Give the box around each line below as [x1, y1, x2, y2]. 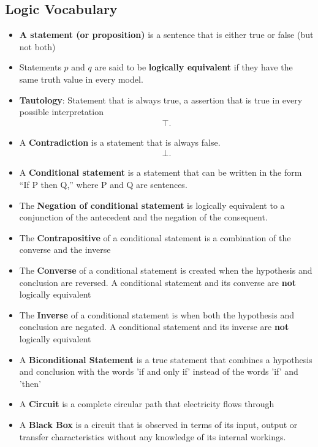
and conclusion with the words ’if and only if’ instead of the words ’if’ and [19, 365, 298, 378]
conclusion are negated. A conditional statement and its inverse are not [19, 320, 289, 333]
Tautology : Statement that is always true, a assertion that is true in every [19, 93, 303, 106]
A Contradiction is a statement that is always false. [19, 135, 221, 148]
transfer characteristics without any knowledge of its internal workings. [19, 430, 286, 443]
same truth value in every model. [19, 72, 143, 85]
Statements [19, 61, 61, 73]
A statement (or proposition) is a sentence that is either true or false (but [19, 28, 314, 41]
